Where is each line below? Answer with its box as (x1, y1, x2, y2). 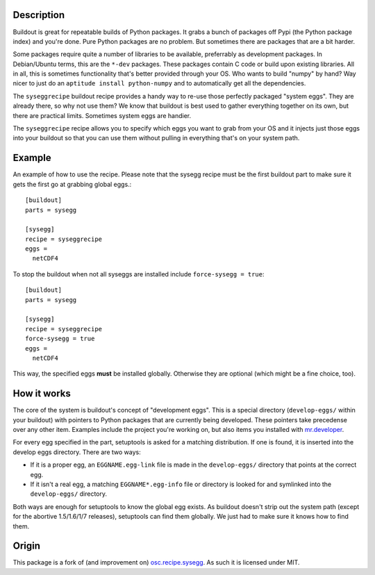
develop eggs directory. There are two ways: (12, 448, 142, 456)
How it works (12, 387, 71, 399)
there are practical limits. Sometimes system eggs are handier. (12, 111, 191, 119)
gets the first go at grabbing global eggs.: (12, 180, 132, 188)
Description (12, 9, 65, 21)
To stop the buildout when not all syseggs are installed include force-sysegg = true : (12, 269, 265, 278)
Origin (12, 540, 41, 552)
